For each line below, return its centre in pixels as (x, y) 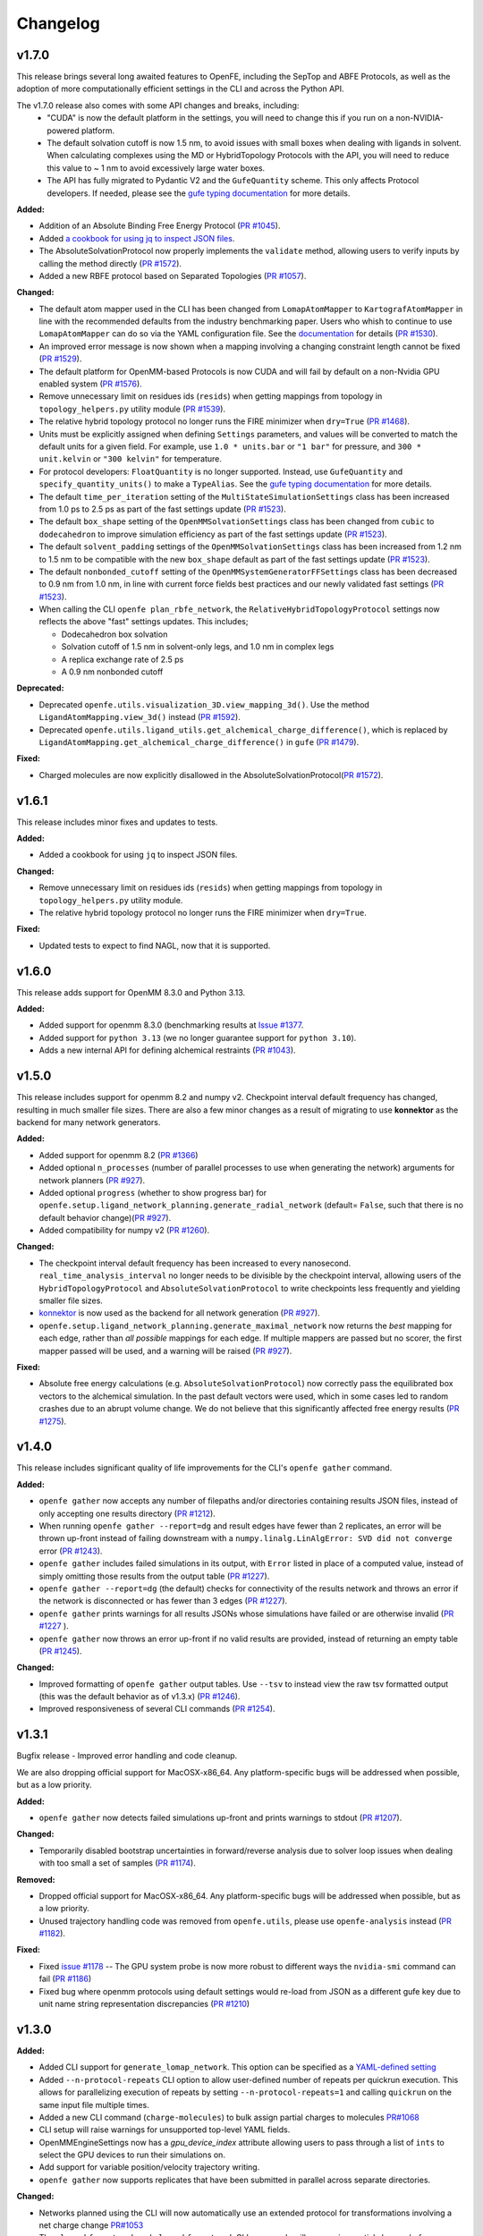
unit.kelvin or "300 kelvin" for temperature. (131, 459)
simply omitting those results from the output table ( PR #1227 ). (154, 1576)
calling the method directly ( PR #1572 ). (110, 263)
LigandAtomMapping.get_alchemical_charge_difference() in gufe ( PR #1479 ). (199, 741)
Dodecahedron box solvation (114, 634)
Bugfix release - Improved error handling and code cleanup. (127, 1756)
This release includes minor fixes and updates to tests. (117, 822)
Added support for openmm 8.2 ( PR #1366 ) (119, 1155)
